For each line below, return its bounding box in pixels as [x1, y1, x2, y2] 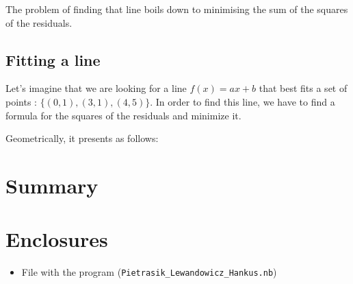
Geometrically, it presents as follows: [5, 131, 159, 145]
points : [5, 94, 37, 108]
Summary [5, 171, 99, 199]
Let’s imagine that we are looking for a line [5, 81, 187, 95]
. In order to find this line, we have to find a [150, 94, 335, 108]
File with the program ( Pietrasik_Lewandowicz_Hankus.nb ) [21, 265, 277, 279]
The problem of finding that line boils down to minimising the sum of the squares [5, 2, 348, 16]
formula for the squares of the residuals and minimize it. [5, 108, 241, 122]
